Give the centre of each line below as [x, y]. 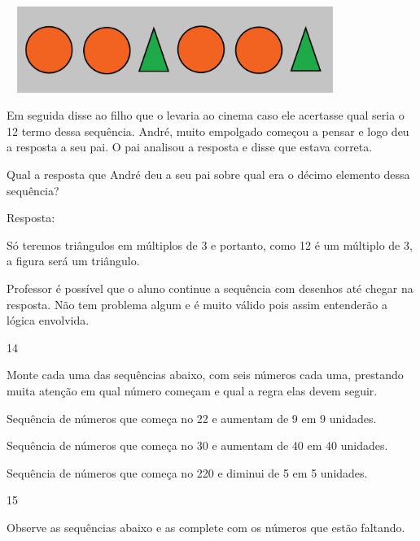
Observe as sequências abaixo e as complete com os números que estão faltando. [206, 527]
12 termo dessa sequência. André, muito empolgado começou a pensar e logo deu [208, 131]
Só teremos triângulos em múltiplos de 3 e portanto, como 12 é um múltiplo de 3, [210, 244]
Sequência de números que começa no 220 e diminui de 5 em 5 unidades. [187, 472]
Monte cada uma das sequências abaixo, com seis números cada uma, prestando [205, 375]
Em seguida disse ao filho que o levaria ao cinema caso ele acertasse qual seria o [206, 115]
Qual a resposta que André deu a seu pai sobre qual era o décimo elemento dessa [208, 174]
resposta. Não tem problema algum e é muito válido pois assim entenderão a [197, 304]
